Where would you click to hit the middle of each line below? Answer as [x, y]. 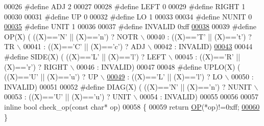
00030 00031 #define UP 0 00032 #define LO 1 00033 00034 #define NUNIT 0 [128, 16]
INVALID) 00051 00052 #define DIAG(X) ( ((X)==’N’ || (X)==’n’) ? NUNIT [128, 86]
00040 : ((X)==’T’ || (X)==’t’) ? [199, 36]
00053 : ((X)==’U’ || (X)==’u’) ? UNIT [68, 97]
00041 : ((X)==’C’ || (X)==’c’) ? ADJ [84, 46]
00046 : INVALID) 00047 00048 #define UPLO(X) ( [159, 66]
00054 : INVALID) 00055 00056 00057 [199, 97]
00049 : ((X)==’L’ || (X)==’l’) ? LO [165, 77]
